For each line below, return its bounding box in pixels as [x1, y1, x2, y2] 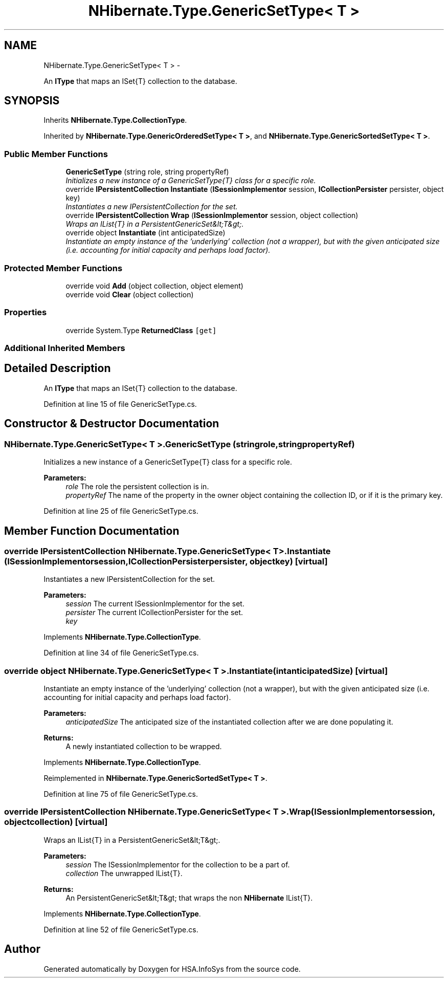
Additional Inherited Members [4, 343, 125, 354]
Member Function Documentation [4, 524, 180, 537]
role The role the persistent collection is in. [65, 482, 209, 491]
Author [4, 943, 40, 956]
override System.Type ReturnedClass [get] [65, 325, 217, 335]
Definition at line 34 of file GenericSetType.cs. [43, 648, 199, 658]
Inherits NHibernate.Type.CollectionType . [43, 116, 187, 125]
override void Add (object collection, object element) [65, 281, 243, 290]
